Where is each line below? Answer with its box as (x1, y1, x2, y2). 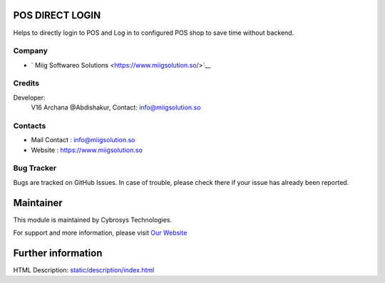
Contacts (13, 121, 46, 131)
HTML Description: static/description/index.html (13, 266, 155, 274)
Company (13, 46, 48, 56)
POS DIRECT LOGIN (13, 9, 101, 21)
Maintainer (13, 196, 63, 209)
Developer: (13, 93, 46, 102)
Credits (13, 78, 39, 88)
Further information (13, 247, 103, 259)
